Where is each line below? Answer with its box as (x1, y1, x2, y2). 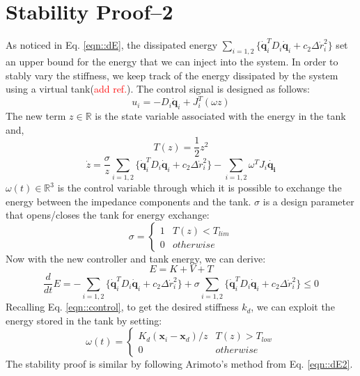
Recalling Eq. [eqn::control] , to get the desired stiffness (6, 299, 239, 314)
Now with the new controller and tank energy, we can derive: (6, 251, 266, 265)
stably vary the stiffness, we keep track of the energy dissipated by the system (6, 68, 338, 82)
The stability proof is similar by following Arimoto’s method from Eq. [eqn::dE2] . (6, 357, 353, 371)
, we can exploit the (251, 299, 335, 314)
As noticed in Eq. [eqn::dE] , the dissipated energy (6, 38, 218, 52)
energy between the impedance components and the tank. (6, 194, 251, 208)
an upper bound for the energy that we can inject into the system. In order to (6, 54, 338, 68)
